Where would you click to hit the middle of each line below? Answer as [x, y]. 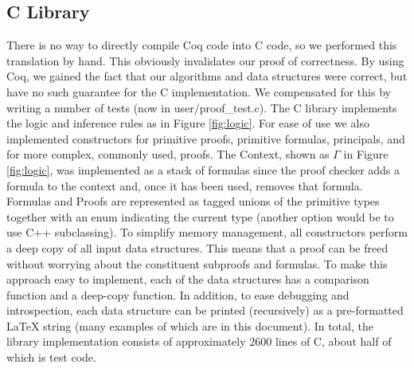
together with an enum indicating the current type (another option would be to [200, 216]
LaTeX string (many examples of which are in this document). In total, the [190, 325]
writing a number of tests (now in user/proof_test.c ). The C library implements [202, 107]
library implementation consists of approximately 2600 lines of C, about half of [199, 341]
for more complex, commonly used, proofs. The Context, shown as [168, 154]
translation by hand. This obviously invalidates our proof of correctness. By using [205, 60]
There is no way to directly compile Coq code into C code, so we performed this [202, 45]
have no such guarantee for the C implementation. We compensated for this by [199, 91]
